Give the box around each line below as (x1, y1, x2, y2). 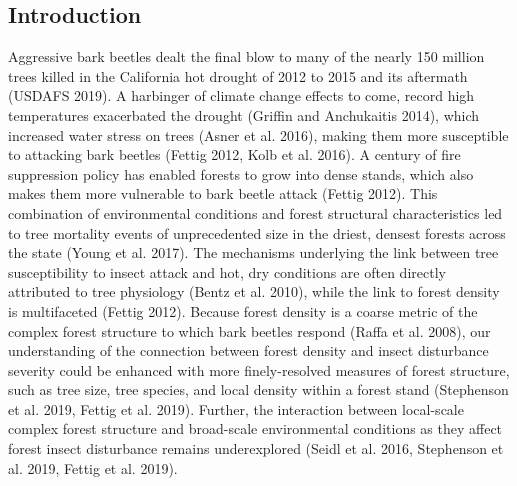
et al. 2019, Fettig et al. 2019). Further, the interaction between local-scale (8, 398, 464, 419)
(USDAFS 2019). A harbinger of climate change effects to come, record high (8, 85, 475, 106)
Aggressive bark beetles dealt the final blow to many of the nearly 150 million (8, 46, 485, 67)
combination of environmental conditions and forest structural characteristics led (8, 202, 503, 223)
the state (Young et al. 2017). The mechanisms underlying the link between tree (8, 242, 499, 263)
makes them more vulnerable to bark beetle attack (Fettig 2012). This (8, 183, 438, 204)
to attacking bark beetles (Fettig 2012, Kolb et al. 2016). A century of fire (8, 144, 461, 165)
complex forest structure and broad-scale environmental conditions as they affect (8, 418, 503, 439)
